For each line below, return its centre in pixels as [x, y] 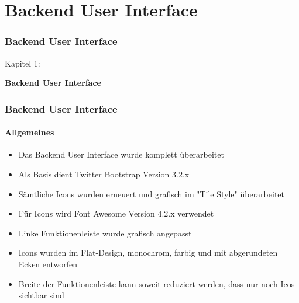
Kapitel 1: [23, 63]
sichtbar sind [41, 295]
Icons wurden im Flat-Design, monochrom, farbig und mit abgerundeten [148, 252]
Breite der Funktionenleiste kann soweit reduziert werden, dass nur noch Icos [157, 283]
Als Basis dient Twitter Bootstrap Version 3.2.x [104, 174]
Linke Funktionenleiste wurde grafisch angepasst [105, 233]
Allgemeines [30, 132]
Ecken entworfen [48, 264]
